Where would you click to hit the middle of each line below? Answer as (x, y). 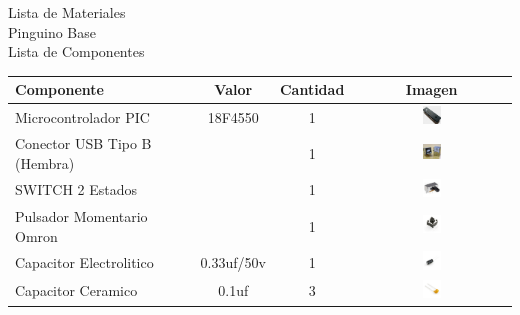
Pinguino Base (52, 31)
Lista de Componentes (76, 51)
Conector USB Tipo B (83, 143)
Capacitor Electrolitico (84, 262)
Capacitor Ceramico (76, 290)
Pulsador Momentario (81, 215)
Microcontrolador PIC (82, 116)
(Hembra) (45, 162)
